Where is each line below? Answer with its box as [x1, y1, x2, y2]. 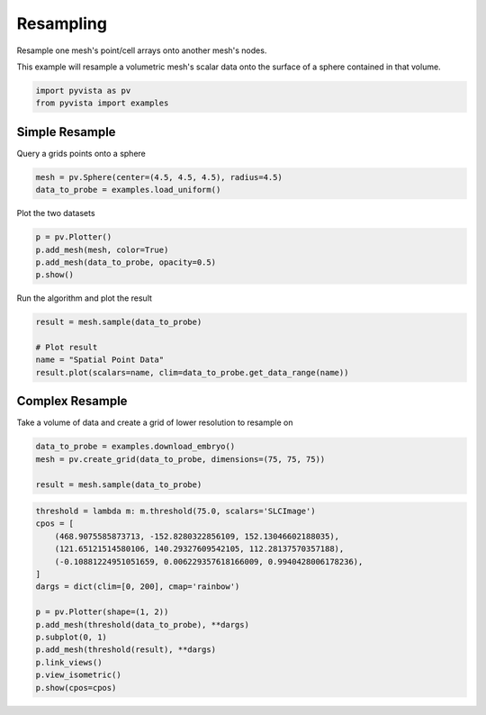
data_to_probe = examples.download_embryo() [35, 441, 236, 452]
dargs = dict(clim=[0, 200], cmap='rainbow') [35, 582, 240, 592]
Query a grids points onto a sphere [16, 148, 146, 158]
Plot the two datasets [16, 208, 95, 219]
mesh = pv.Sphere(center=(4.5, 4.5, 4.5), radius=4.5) [35, 172, 283, 182]
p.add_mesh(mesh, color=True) [35, 244, 169, 255]
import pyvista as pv [35, 86, 131, 95]
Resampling [16, 14, 108, 33]
